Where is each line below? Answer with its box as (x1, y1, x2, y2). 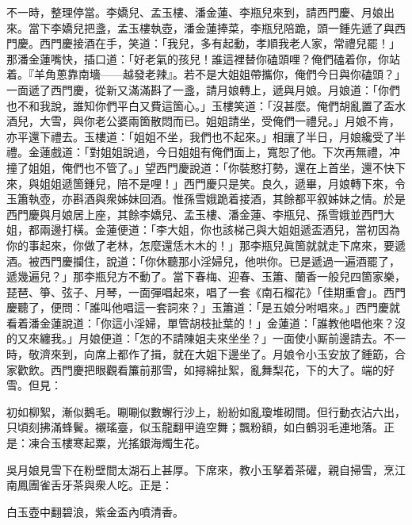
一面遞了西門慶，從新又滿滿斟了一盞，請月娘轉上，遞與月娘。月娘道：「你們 (6, 81, 400, 98)
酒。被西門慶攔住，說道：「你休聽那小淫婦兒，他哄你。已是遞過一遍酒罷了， (6, 252, 400, 269)
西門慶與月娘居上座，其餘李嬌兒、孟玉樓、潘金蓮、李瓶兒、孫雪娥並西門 (6, 205, 383, 222)
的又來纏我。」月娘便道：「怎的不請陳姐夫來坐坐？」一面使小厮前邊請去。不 (6, 330, 395, 347)
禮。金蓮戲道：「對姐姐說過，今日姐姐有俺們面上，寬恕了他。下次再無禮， (6, 144, 389, 160)
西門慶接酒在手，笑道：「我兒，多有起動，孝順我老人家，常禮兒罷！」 (39, 35, 400, 52)
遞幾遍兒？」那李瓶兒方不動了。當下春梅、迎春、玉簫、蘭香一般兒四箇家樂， (6, 268, 406, 285)
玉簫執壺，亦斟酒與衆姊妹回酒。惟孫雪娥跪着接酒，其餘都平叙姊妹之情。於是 (6, 190, 406, 207)
